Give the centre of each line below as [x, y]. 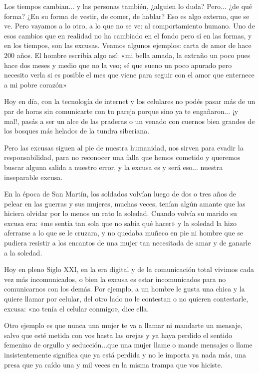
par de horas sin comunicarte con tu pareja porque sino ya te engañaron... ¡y [121, 111]
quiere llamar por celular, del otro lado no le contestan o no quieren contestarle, [126, 299]
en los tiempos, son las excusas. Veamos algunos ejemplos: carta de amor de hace [128, 45]
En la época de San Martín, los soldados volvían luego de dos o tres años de [120, 194]
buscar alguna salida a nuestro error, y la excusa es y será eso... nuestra [114, 167]
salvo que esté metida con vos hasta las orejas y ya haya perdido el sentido [118, 335]
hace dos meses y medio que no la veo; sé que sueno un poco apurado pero [118, 65]
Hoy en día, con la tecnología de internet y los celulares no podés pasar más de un [130, 101]
